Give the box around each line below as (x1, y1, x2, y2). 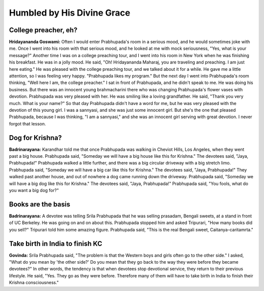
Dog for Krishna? (9, 133, 62, 142)
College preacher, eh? (9, 26, 78, 34)
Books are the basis (9, 200, 70, 208)
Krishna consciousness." (9, 280, 59, 286)
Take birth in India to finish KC (9, 239, 103, 248)
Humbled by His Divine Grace (9, 7, 131, 18)
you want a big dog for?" (9, 187, 59, 193)
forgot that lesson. (9, 121, 46, 126)
